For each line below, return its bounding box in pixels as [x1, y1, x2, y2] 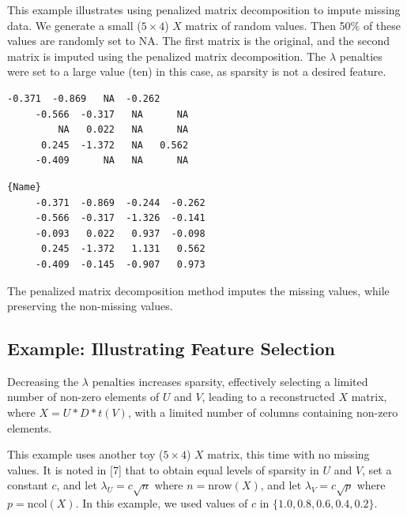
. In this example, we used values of [75, 495, 248, 511]
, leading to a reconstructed [202, 388, 335, 405]
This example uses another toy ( [7, 446, 164, 463]
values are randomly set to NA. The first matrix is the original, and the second [7, 32, 390, 49]
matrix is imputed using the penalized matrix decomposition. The [7, 47, 326, 64]
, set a [362, 461, 392, 478]
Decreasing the [7, 373, 79, 389]
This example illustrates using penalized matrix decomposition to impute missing [7, 2, 401, 17]
